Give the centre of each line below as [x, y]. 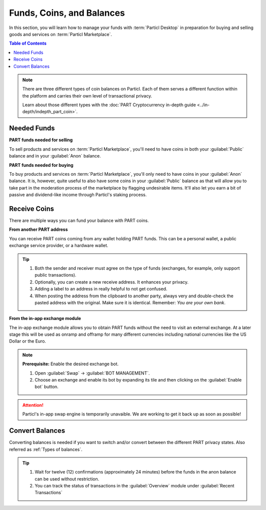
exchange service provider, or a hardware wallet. [59, 246]
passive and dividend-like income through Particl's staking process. [78, 195]
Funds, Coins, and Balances [67, 13]
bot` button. [47, 387]
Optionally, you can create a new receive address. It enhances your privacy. [112, 282]
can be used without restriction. [67, 479]
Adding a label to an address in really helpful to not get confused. [101, 289]
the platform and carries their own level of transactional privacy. [87, 96]
